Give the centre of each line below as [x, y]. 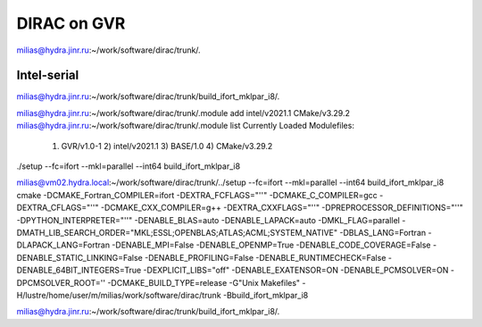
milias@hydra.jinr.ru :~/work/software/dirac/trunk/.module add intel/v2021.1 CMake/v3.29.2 [183, 113]
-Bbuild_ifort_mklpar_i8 [266, 295]
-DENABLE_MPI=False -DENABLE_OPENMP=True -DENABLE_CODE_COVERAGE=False [271, 245]
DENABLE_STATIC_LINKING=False [79, 257]
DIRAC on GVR [71, 23]
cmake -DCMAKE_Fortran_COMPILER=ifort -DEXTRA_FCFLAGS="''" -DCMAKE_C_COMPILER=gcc [197, 195]
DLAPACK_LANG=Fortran [63, 245]
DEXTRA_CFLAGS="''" [58, 208]
